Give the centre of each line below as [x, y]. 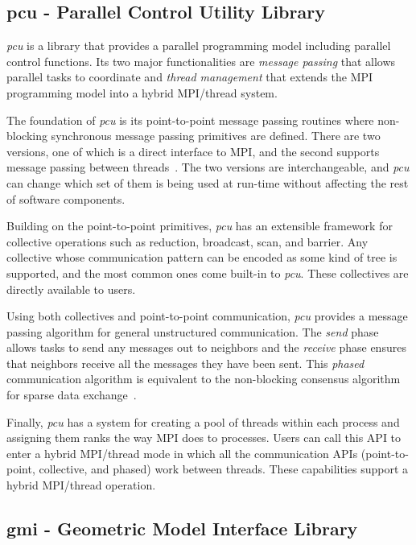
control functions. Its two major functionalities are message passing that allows [201, 61]
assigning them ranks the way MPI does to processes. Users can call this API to [204, 438]
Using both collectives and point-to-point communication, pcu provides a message [207, 316]
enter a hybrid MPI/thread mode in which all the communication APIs [182, 453]
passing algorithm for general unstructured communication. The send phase [193, 331]
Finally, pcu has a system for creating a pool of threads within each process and [203, 421]
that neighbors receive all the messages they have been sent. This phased [185, 363]
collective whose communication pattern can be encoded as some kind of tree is [202, 257]
